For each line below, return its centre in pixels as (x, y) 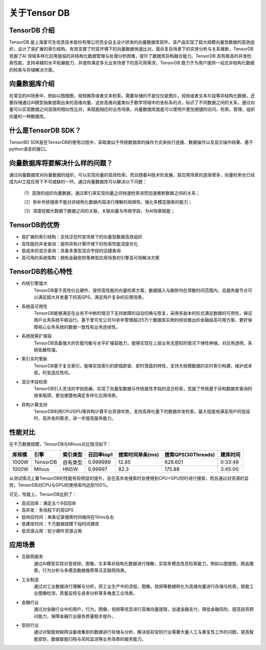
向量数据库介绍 (32, 84)
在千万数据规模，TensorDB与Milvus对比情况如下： (60, 444)
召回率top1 (100, 454)
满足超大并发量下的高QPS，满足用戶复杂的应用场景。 (92, 297)
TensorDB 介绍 (32, 30)
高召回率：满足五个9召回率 (49, 503)
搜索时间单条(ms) (139, 454)
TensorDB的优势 (34, 225)
